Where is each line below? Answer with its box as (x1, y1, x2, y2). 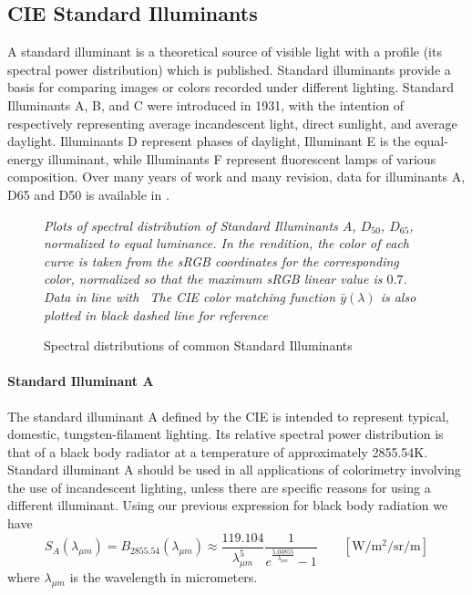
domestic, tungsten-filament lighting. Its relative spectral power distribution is (7, 424, 444, 444)
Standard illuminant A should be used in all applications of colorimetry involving (7, 460, 461, 479)
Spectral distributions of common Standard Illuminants (44, 336, 353, 355)
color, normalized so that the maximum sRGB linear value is (44, 269, 383, 288)
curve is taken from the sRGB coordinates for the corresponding (44, 251, 399, 270)
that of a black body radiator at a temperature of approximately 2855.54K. (7, 442, 428, 461)
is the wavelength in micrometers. (69, 567, 258, 586)
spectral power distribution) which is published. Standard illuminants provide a (7, 59, 451, 78)
